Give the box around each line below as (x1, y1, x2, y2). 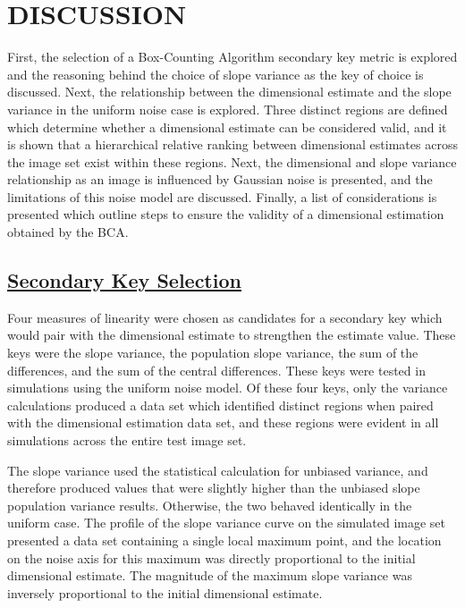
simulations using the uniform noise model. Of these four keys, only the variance (7, 378, 448, 397)
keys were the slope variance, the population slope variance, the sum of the (7, 343, 418, 362)
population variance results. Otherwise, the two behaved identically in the (7, 495, 412, 514)
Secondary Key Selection (7, 266, 241, 294)
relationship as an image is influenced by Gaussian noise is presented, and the (7, 170, 433, 189)
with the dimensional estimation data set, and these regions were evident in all (7, 413, 439, 432)
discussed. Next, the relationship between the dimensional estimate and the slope (7, 82, 452, 101)
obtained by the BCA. (7, 223, 129, 241)
